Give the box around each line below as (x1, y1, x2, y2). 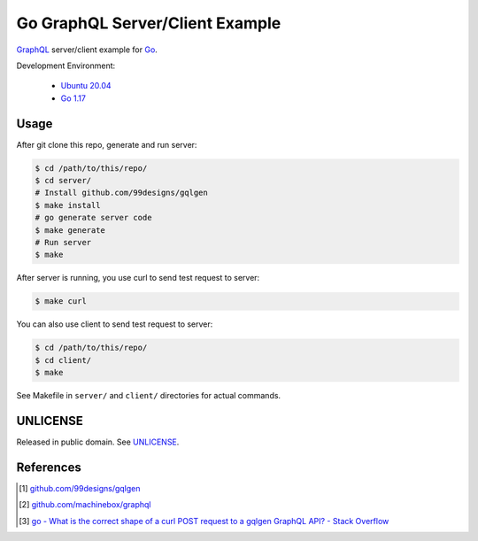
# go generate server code (35, 213, 152, 223)
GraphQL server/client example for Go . (16, 44, 158, 55)
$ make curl (35, 297, 88, 306)
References (16, 460, 81, 475)
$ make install (35, 200, 101, 210)
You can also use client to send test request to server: (16, 319, 213, 329)
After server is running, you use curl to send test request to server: (16, 273, 260, 283)
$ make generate (35, 225, 106, 235)
